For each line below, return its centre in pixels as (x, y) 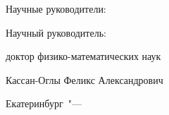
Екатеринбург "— (44, 103)
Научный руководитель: (56, 32)
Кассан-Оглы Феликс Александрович (84, 79)
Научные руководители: (56, 8)
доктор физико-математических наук (83, 56)
